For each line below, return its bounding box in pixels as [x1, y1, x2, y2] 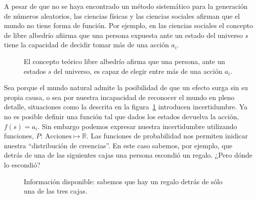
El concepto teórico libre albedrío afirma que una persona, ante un [24, 56, 225, 66]
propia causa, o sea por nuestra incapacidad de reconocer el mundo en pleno [4, 92, 235, 102]
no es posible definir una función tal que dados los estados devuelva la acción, [4, 111, 239, 121]
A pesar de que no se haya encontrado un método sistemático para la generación [4, 1, 248, 11]
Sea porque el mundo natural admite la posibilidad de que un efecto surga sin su [4, 82, 248, 93]
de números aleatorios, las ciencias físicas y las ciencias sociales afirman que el [4, 10, 240, 21]
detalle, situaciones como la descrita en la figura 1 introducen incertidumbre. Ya [4, 101, 248, 112]
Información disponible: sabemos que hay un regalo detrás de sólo [24, 176, 223, 186]
